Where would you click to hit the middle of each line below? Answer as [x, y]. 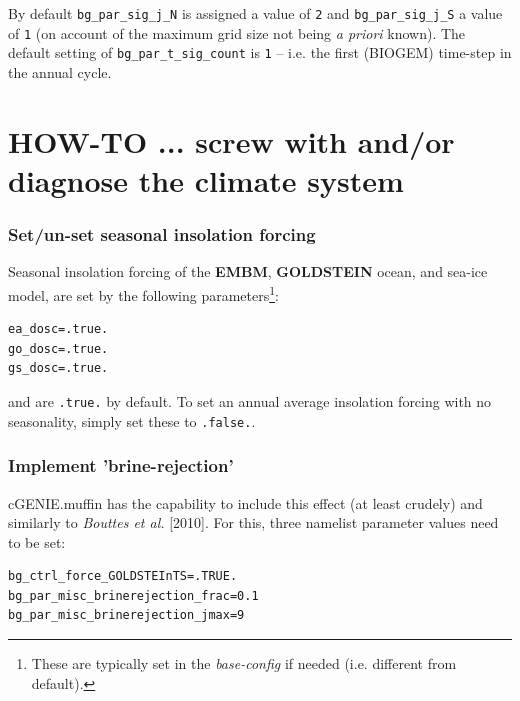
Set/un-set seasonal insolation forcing [162, 234]
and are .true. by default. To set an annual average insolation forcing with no [250, 400]
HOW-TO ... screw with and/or [231, 140]
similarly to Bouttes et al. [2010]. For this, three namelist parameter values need [253, 522]
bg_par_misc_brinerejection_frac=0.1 [133, 595]
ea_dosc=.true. [58, 329]
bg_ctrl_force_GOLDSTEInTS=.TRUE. [123, 576]
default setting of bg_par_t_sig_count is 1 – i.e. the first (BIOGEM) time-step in [260, 52]
